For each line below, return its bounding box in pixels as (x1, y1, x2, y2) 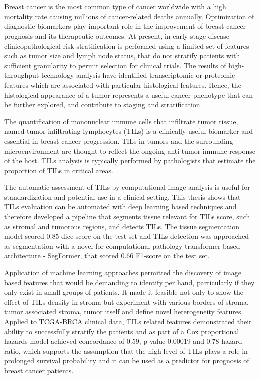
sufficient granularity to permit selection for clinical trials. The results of (4, 60, 226, 70)
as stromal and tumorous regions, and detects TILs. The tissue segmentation (4, 221, 239, 231)
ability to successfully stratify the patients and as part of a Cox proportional (4, 326, 239, 336)
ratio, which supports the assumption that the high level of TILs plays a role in (4, 345, 248, 356)
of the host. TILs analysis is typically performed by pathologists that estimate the (4, 155, 256, 166)
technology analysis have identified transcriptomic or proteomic (41, 70, 235, 80)
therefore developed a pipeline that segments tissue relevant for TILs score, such (4, 211, 250, 222)
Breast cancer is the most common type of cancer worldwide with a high (4, 1, 226, 12)
